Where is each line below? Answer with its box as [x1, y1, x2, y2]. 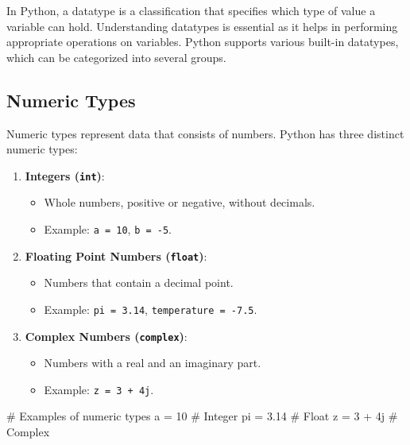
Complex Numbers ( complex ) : [25, 327, 188, 344]
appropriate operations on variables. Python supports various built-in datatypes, [6, 33, 399, 50]
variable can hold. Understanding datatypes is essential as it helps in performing [6, 17, 398, 34]
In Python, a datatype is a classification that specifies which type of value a [6, 2, 376, 18]
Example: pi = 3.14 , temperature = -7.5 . [44, 300, 257, 317]
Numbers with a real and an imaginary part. [44, 354, 261, 371]
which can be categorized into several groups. [6, 48, 226, 65]
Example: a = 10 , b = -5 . [44, 221, 172, 238]
